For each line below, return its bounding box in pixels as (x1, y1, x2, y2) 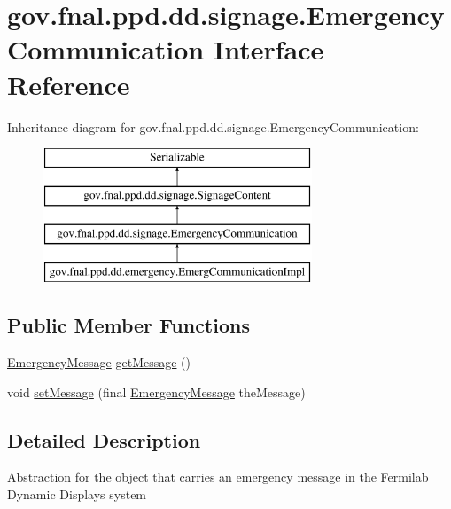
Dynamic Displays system (7, 485, 147, 504)
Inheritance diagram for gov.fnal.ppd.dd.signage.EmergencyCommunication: (7, 117, 419, 136)
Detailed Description (7, 426, 201, 453)
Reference (7, 66, 130, 102)
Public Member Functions (7, 311, 250, 339)
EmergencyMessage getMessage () (7, 353, 191, 372)
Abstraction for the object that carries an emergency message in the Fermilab (7, 467, 429, 486)
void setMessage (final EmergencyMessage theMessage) (7, 382, 306, 401)
